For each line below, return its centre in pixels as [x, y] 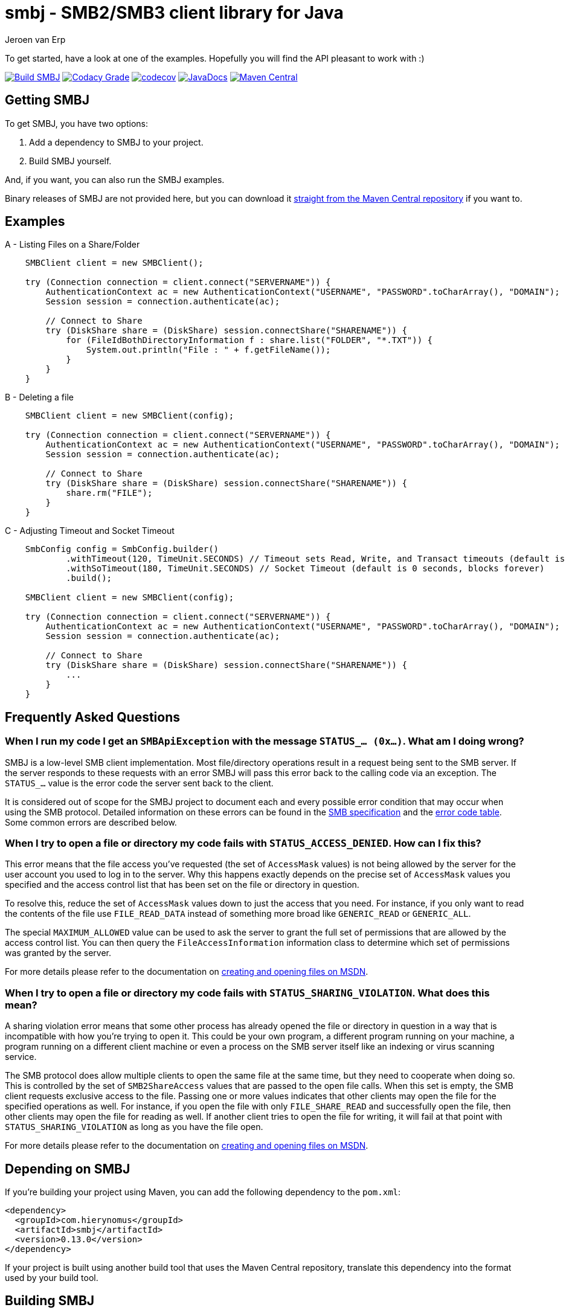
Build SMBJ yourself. [70, 161]
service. [21, 1057]
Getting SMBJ [47, 100]
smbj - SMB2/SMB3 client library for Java [174, 13]
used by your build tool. [52, 1278]
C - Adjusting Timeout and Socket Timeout [90, 531]
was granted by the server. [58, 953]
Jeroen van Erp [35, 39]
